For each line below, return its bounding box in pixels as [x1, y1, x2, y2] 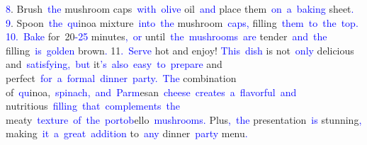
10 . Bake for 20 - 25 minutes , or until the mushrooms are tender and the [6, 29, 327, 44]
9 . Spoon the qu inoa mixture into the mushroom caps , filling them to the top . [6, 15, 358, 30]
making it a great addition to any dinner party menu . [6, 126, 248, 141]
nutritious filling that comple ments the [6, 98, 181, 113]
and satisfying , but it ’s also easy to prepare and [6, 57, 222, 71]
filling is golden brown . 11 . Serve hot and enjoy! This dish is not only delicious [6, 42, 354, 57]
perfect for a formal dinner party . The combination [6, 70, 237, 85]
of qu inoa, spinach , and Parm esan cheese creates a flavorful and [6, 84, 297, 99]
